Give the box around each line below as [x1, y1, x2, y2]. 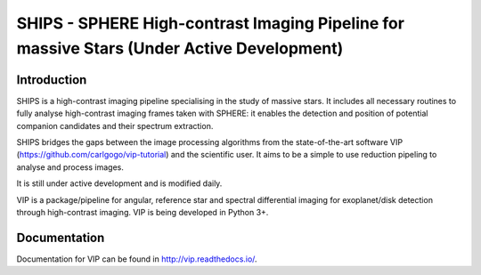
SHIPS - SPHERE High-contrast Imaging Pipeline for [16, 13, 405, 33]
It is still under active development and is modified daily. [16, 178, 223, 189]
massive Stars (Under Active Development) [16, 38, 344, 58]
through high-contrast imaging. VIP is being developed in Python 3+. [16, 206, 269, 217]
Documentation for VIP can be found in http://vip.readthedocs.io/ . [16, 254, 257, 264]
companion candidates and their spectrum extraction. [16, 120, 214, 131]
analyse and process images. [16, 161, 125, 173]
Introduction [16, 72, 87, 87]
